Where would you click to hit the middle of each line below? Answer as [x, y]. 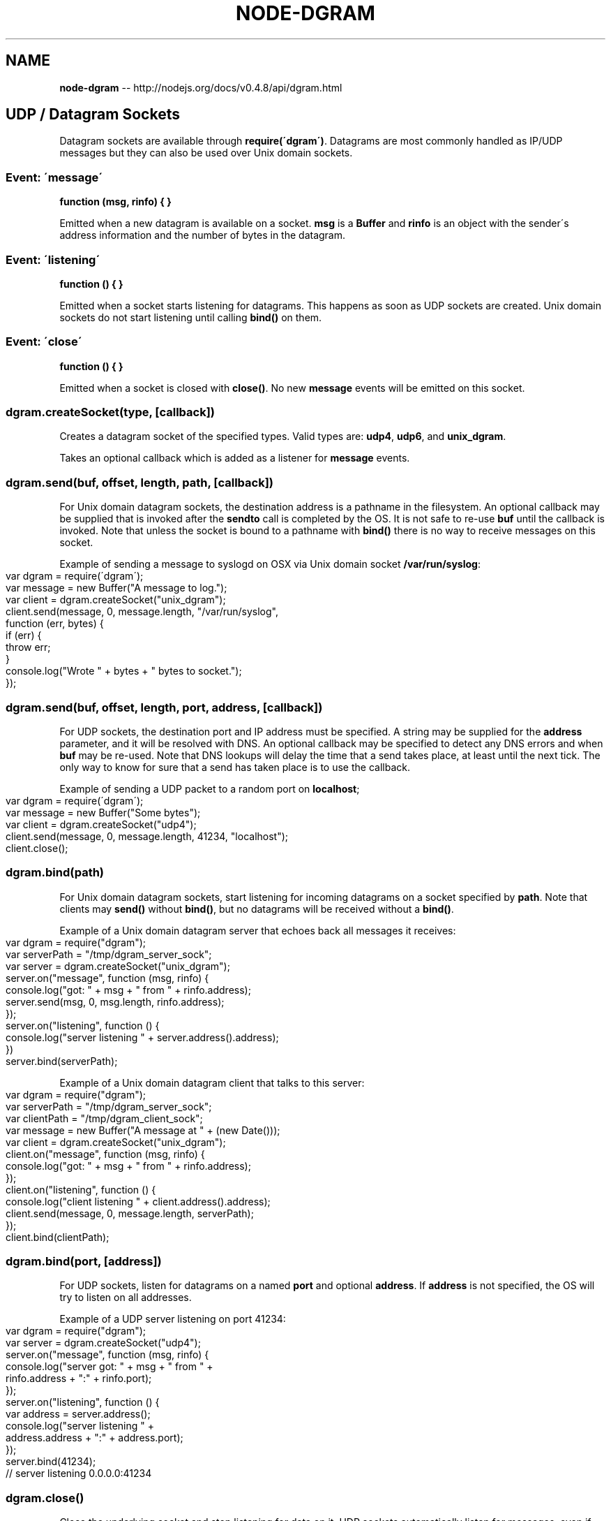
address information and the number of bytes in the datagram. [203, 235]
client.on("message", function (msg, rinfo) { [105, 1154]
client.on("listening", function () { [81, 1189]
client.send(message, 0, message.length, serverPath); [130, 1213]
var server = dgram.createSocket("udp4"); [103, 1343]
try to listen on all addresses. [126, 1298]
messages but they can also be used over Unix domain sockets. [206, 153]
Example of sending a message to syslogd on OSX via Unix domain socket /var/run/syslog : [270, 564]
